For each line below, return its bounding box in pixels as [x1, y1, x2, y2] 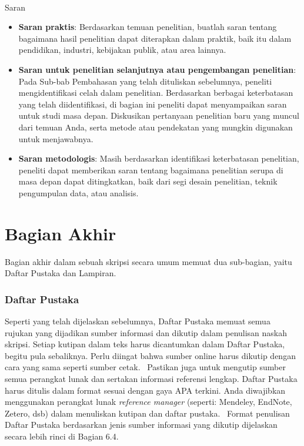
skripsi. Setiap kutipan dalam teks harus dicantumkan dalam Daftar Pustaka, [5, 338, 285, 350]
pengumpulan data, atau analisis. [18, 186, 139, 199]
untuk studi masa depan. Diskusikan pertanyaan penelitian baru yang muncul [18, 109, 299, 122]
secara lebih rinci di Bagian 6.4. [5, 430, 119, 442]
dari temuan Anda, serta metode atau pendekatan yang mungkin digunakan [18, 120, 293, 133]
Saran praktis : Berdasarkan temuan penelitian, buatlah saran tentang [18, 21, 277, 33]
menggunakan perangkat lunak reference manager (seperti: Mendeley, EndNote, [5, 395, 292, 408]
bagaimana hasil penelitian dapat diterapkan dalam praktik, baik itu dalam [18, 32, 292, 44]
